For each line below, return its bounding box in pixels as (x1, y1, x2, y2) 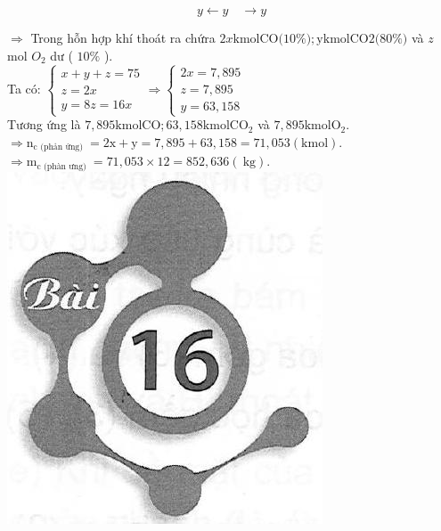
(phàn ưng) (44, 161, 86, 171)
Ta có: (7, 78, 41, 97)
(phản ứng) (40, 143, 84, 152)
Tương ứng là (7, 115, 81, 134)
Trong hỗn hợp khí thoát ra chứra (30, 29, 216, 46)
